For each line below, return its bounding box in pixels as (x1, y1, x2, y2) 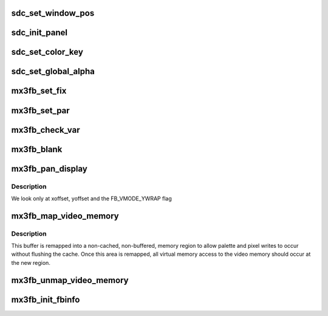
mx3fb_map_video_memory (11, 211, 119, 221)
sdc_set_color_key (11, 47, 83, 57)
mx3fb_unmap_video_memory (11, 275, 129, 286)
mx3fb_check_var (11, 125, 80, 135)
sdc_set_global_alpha (11, 66, 95, 77)
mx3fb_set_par (11, 105, 70, 116)
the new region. (11, 259, 51, 266)
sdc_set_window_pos (11, 8, 95, 18)
